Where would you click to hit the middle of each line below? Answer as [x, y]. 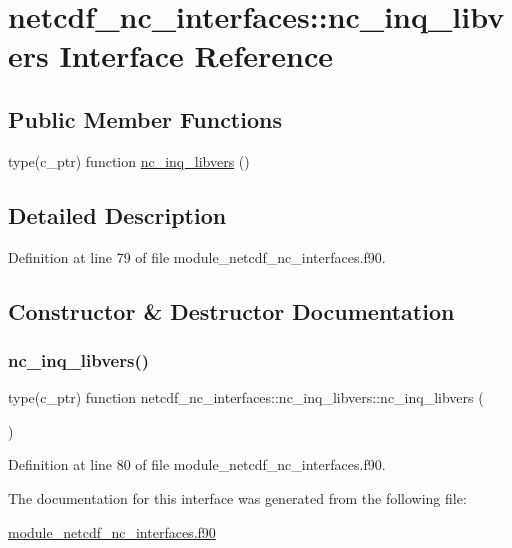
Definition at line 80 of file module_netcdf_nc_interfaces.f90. [197, 464]
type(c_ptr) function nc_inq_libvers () [129, 160]
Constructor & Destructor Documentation [231, 310]
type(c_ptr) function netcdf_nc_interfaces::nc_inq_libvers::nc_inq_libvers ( [246, 397]
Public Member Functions [145, 118]
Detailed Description [117, 214]
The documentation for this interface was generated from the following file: [237, 497]
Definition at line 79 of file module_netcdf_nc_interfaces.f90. [197, 256]
